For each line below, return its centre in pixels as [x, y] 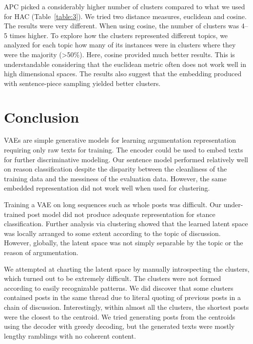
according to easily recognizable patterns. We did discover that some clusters [119, 288]
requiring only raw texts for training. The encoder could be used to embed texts [124, 150]
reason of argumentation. [41, 252]
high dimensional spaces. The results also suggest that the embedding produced [123, 74]
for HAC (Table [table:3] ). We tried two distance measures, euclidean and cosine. [125, 16]
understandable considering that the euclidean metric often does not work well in [125, 64]
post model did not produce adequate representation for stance [121, 214]
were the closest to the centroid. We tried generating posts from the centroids [120, 316]
